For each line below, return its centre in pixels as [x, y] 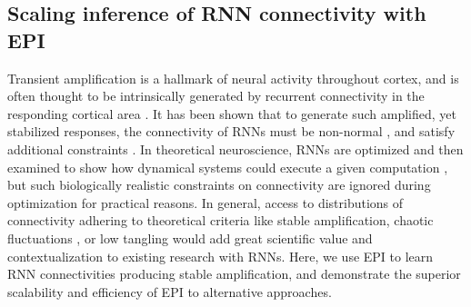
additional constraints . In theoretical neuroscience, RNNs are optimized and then [235, 149]
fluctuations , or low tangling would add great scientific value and [190, 238]
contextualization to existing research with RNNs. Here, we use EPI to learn [220, 256]
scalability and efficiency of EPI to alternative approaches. [170, 291]
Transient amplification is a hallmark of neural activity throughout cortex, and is [233, 78]
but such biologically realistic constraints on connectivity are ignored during [219, 185]
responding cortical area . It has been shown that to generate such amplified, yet [232, 113]
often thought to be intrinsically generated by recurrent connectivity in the [216, 96]
